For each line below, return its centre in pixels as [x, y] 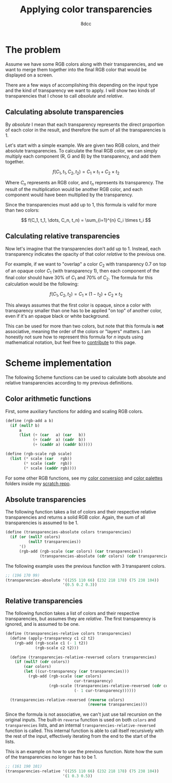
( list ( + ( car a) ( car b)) [52, 435]
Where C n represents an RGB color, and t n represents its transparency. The [84, 183]
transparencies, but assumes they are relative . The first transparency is [81, 619]
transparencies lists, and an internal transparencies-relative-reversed [81, 725]
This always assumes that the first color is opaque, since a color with [78, 305]
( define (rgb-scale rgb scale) [39, 454]
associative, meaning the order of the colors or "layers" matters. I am [78, 332]
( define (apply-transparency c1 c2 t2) [52, 638]
